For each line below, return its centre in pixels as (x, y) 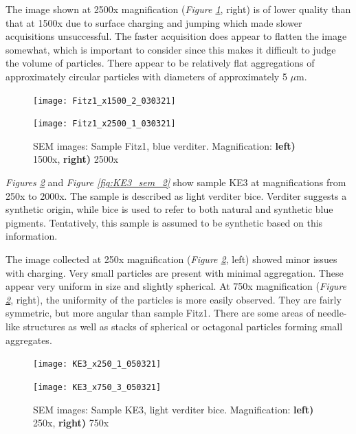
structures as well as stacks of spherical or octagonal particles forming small (183, 326)
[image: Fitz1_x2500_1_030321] (104, 124)
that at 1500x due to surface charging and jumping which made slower (154, 22)
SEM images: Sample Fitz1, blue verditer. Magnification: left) (164, 145)
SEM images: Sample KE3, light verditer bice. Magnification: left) (174, 409)
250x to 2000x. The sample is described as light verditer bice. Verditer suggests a (176, 195)
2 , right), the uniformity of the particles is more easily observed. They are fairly (174, 299)
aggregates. (29, 340)
